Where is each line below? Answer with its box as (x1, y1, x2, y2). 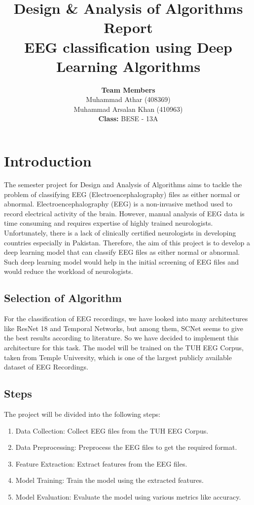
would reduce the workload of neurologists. (4, 266, 133, 276)
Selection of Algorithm (4, 290, 122, 305)
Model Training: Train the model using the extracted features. (15, 475, 204, 485)
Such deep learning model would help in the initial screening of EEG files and (4, 256, 239, 267)
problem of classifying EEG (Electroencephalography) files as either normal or (4, 189, 240, 199)
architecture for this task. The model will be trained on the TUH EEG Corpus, (4, 342, 244, 352)
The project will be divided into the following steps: (4, 408, 161, 419)
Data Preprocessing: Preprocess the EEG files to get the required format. (15, 442, 237, 452)
